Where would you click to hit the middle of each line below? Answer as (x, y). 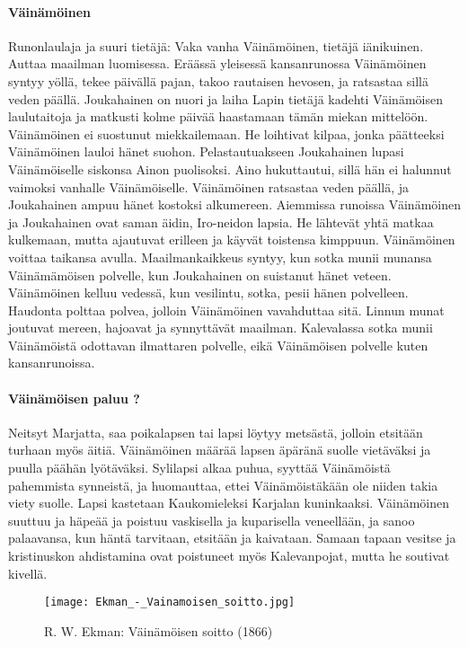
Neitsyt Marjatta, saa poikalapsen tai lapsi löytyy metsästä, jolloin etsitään (216, 432)
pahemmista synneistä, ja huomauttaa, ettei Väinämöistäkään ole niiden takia (223, 485)
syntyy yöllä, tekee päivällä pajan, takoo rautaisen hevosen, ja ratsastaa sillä (218, 80)
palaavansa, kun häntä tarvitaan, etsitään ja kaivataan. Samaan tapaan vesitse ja (232, 538)
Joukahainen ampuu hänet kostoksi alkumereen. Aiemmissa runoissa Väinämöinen (234, 204)
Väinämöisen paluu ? (74, 398)
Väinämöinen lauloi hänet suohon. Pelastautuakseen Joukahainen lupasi (206, 151)
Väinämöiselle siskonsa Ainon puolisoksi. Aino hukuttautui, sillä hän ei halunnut (230, 168)
